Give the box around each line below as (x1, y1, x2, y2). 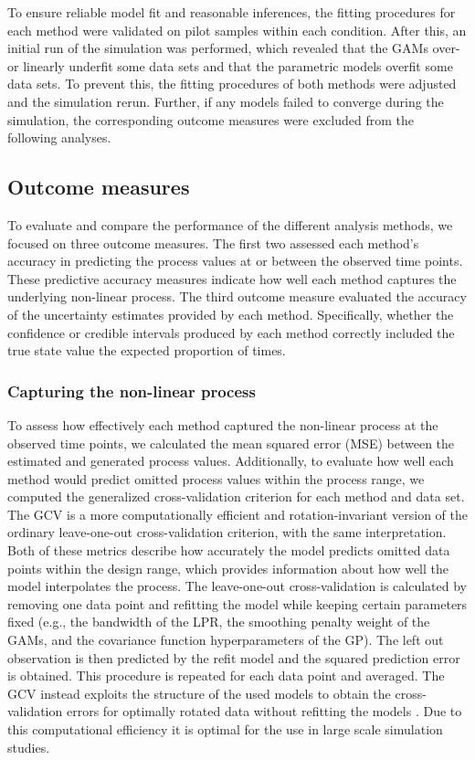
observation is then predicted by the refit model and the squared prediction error (7, 648, 460, 667)
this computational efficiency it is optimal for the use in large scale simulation (7, 720, 443, 739)
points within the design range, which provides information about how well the (7, 558, 449, 577)
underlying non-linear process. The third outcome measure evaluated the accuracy (7, 287, 467, 306)
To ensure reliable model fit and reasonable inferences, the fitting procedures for (7, 3, 456, 21)
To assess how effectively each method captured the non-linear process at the (7, 415, 438, 434)
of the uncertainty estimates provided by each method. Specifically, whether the (7, 304, 454, 323)
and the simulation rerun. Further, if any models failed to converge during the (7, 91, 444, 111)
